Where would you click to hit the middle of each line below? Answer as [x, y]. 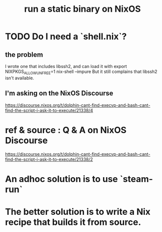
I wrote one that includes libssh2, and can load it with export [66, 66]
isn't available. [20, 78]
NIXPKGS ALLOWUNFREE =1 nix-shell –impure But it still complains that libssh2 [81, 72]
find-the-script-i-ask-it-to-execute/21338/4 [49, 110]
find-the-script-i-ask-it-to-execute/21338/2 [49, 159]
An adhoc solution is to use [62, 179]
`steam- [136, 179]
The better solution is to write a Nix [78, 212]
